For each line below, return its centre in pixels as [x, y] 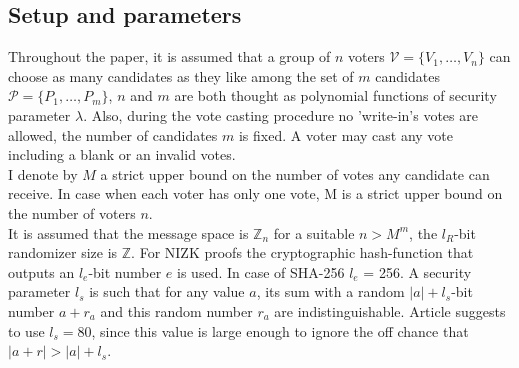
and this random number [176, 310]
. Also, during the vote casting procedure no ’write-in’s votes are [280, 114]
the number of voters [72, 212]
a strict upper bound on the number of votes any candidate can [295, 173]
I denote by [43, 173]
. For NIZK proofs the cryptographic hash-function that [302, 252]
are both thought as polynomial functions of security [335, 95]
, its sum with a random [330, 291]
